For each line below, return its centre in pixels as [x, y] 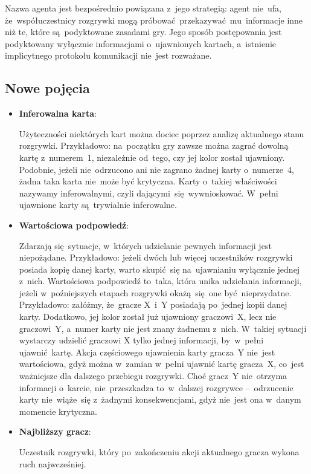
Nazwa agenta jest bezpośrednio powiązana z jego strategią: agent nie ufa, [143, 8]
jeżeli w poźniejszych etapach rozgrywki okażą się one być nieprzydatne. [155, 292]
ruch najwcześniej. [53, 463]
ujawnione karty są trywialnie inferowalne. [98, 205]
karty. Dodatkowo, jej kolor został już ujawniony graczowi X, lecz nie [148, 317]
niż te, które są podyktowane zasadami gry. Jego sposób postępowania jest [143, 32]
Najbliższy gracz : [55, 431]
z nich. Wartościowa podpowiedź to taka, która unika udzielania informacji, [160, 281]
